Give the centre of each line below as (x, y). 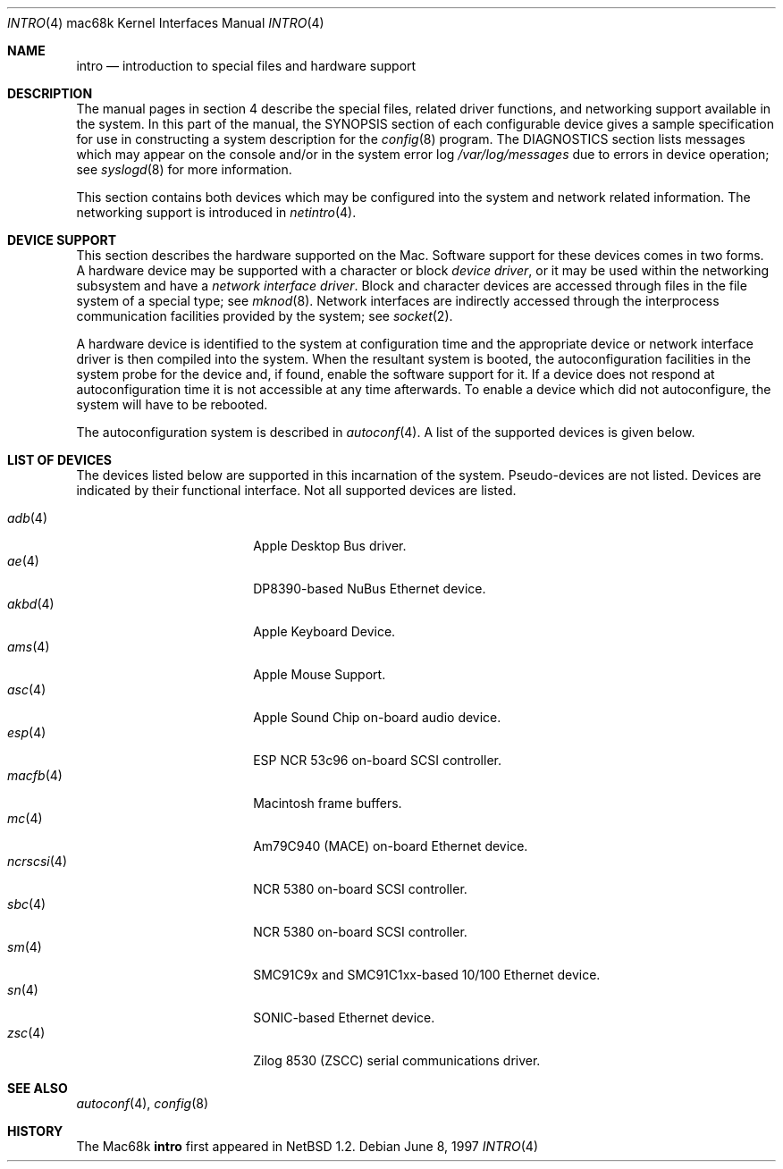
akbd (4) (31, 604)
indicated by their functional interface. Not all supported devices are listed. (296, 490)
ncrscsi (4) (37, 861)
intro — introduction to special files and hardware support (246, 66)
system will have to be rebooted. (172, 404)
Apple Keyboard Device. (324, 631)
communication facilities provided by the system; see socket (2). (265, 316)
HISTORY (35, 1131)
